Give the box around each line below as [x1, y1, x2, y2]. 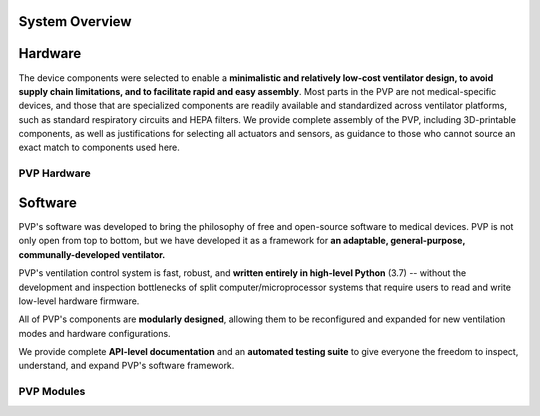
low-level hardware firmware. [18, 295, 140, 307]
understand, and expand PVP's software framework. [18, 360, 235, 372]
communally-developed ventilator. [18, 248, 166, 260]
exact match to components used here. [18, 141, 180, 154]
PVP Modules [18, 385, 86, 399]
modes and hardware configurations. [18, 327, 171, 339]
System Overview [18, 13, 132, 30]
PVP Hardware [18, 166, 91, 180]
